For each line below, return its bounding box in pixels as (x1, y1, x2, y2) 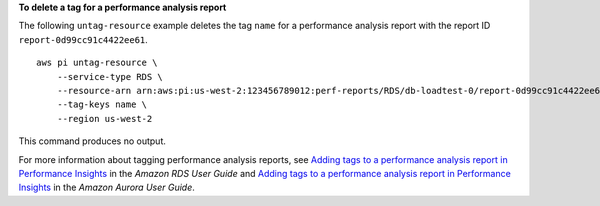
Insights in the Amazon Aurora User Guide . (18, 181, 195, 194)
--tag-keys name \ (56, 99, 148, 110)
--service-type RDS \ (56, 71, 164, 82)
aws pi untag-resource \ (36, 57, 158, 69)
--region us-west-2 (56, 113, 153, 124)
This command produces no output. (18, 135, 167, 147)
